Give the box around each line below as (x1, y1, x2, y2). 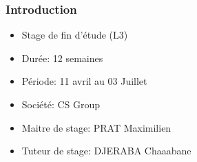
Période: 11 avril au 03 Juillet (21, 74, 147, 88)
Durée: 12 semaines (21, 50, 103, 65)
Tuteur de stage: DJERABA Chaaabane (21, 143, 191, 158)
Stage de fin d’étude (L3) (21, 28, 128, 42)
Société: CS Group (21, 97, 101, 111)
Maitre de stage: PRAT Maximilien (21, 120, 172, 134)
